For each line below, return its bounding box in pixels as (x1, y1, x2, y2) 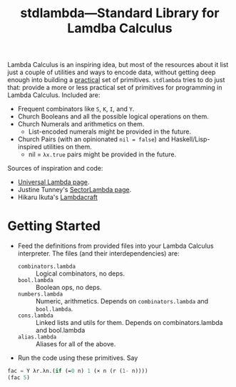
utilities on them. (43, 143, 92, 151)
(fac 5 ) (7, 374, 31, 381)
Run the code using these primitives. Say (17, 353, 138, 362)
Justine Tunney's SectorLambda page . (17, 186, 132, 194)
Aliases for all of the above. (35, 340, 116, 348)
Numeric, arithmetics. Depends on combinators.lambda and (35, 297, 209, 306)
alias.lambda (17, 333, 57, 341)
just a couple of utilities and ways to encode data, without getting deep (7, 68, 216, 76)
